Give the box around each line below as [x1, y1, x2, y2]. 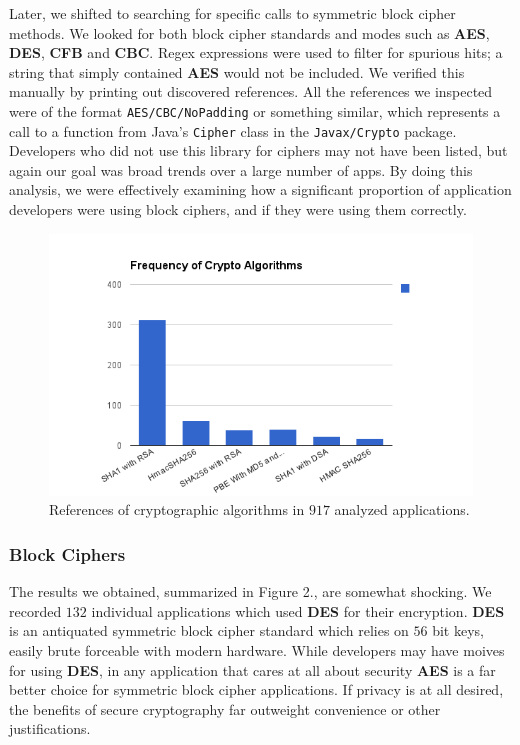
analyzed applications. [334, 499, 470, 520]
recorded [9, 600, 62, 621]
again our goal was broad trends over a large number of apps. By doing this [9, 159, 473, 180]
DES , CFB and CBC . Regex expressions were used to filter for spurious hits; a [9, 42, 503, 63]
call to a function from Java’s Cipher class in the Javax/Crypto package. [9, 120, 457, 141]
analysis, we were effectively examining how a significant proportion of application [9, 179, 512, 200]
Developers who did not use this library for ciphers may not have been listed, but [9, 140, 508, 161]
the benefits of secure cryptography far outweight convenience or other [9, 698, 441, 719]
